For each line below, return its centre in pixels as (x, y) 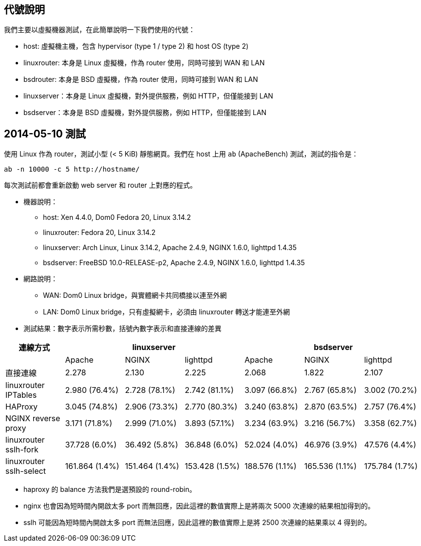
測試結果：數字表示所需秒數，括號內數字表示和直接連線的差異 (122, 329)
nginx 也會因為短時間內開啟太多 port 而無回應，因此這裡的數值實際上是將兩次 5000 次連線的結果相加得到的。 (199, 506)
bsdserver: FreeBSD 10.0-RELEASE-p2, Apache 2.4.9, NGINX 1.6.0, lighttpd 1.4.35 (174, 263)
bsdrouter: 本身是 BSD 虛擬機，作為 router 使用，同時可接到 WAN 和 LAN (141, 79)
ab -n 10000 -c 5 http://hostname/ (72, 169)
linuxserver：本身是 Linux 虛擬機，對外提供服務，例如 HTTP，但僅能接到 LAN (148, 96)
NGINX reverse (33, 419)
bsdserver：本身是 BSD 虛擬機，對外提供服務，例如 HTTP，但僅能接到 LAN (145, 113)
